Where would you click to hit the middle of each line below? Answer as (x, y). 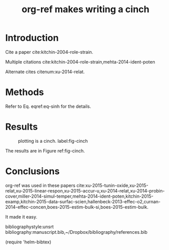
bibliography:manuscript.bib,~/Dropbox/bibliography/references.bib (76, 232)
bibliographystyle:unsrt (30, 227)
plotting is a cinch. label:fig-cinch (53, 141)
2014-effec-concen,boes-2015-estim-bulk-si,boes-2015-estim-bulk (76, 207)
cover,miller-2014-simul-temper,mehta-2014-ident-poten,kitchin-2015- (79, 196)
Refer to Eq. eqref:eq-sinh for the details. (48, 106)
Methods (25, 92)
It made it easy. (21, 216)
